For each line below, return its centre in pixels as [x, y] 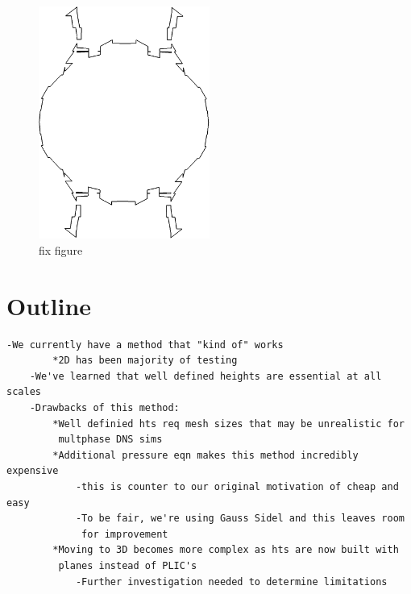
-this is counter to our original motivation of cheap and [237, 487]
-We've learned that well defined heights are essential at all [205, 376]
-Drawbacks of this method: [104, 408]
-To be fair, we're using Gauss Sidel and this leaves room [240, 519]
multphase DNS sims [110, 440]
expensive [33, 471]
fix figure [61, 249]
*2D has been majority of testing [145, 361]
